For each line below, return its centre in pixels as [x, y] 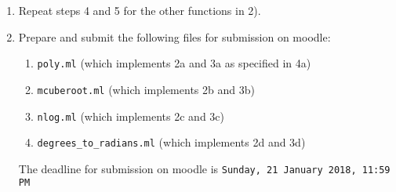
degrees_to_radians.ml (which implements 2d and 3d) [171, 142]
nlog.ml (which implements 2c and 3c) [131, 116]
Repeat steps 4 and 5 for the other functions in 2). [140, 10]
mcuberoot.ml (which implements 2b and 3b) [146, 89]
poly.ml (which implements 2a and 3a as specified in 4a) [174, 63]
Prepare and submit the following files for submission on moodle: [174, 36]
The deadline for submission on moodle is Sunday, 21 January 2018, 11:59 [204, 168]
